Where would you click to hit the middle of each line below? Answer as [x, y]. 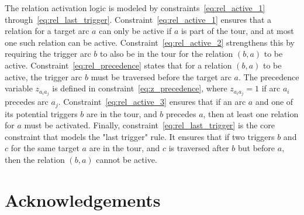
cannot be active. [127, 160]
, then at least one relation [251, 113]
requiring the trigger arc [48, 54]
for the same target [45, 148]
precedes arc [27, 102]
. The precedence [269, 76]
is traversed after [199, 148]
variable [19, 88]
